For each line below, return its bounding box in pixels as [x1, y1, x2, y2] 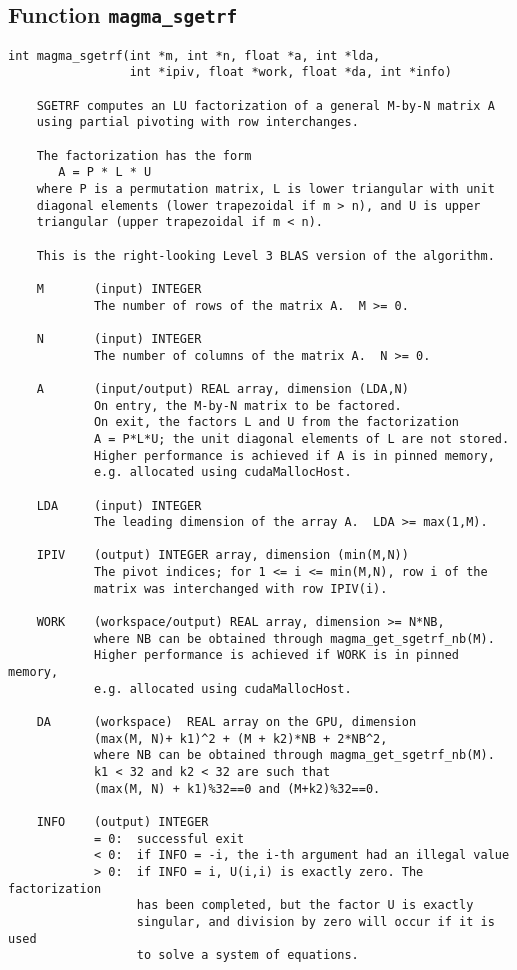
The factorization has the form [36, 148, 252, 163]
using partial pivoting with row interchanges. [36, 115, 359, 130]
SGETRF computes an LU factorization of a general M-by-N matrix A [36, 98, 495, 113]
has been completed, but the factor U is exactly [136, 898, 474, 913]
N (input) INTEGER [36, 331, 202, 346]
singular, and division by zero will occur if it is [136, 914, 495, 929]
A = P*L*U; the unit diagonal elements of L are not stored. [93, 431, 510, 446]
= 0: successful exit [93, 831, 245, 846]
